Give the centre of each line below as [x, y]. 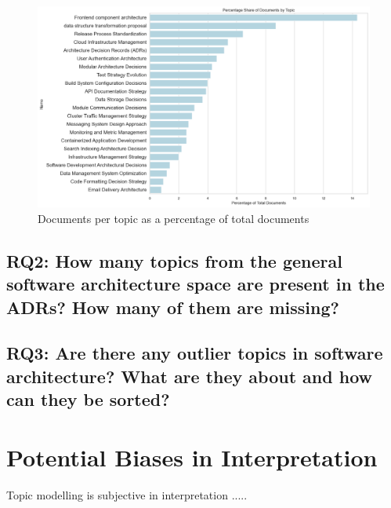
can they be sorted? [88, 399]
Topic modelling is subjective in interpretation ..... [127, 494]
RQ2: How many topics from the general [174, 260]
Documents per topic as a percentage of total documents [174, 218]
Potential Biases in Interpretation [192, 457]
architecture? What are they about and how [189, 376]
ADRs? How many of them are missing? [173, 307]
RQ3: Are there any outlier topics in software [195, 353]
